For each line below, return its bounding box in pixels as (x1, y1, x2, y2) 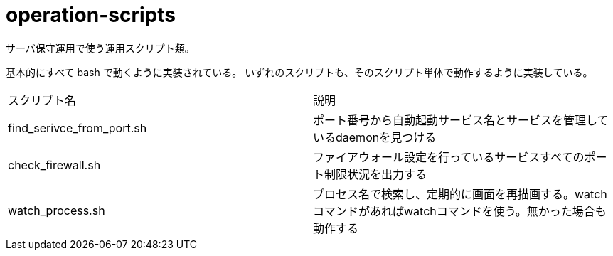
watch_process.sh (8, 203, 105, 218)
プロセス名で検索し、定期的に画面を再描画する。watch (313, 186, 607, 201)
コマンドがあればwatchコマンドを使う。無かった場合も (313, 203, 607, 218)
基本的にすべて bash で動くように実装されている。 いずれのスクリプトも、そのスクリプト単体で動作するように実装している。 (6, 65, 593, 78)
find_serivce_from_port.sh (8, 120, 147, 135)
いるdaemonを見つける (313, 129, 437, 144)
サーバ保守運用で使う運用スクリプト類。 (6, 41, 195, 54)
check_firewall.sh (8, 157, 101, 172)
